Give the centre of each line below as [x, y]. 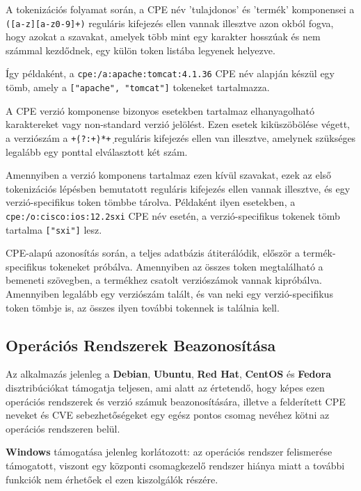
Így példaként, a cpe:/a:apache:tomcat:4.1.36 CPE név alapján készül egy [170, 73]
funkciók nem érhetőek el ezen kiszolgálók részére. [112, 479]
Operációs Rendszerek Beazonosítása [141, 345]
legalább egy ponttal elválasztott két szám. [97, 151]
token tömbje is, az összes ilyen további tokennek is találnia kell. [143, 307]
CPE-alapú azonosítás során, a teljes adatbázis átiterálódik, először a [153, 253]
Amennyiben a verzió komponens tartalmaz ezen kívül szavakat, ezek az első [169, 175]
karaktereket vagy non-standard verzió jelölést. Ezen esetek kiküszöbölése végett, [178, 124]
